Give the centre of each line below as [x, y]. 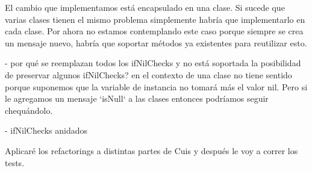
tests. [15, 162]
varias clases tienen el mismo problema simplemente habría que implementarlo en [155, 19]
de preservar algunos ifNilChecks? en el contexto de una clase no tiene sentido [148, 74]
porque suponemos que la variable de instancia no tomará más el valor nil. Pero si [156, 86]
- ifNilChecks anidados [46, 130]
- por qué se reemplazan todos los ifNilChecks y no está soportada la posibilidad [153, 63]
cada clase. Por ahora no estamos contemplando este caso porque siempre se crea [154, 31]
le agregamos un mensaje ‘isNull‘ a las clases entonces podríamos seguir [137, 98]
